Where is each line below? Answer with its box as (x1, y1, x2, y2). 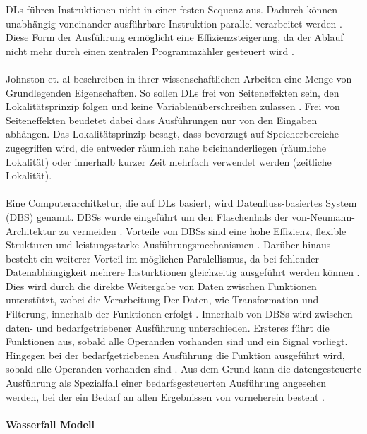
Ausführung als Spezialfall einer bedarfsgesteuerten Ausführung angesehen (6, 375, 327, 390)
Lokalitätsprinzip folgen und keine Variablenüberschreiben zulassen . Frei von (6, 99, 340, 114)
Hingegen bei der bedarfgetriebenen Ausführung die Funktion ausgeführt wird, (6, 347, 345, 362)
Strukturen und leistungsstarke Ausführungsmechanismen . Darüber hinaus (6, 237, 331, 252)
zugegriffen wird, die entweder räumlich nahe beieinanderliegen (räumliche (6, 140, 327, 155)
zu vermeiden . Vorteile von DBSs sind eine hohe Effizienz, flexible (59, 223, 347, 238)
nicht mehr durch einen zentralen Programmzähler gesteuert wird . (6, 43, 294, 58)
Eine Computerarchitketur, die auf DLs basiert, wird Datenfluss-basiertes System (6, 195, 357, 210)
